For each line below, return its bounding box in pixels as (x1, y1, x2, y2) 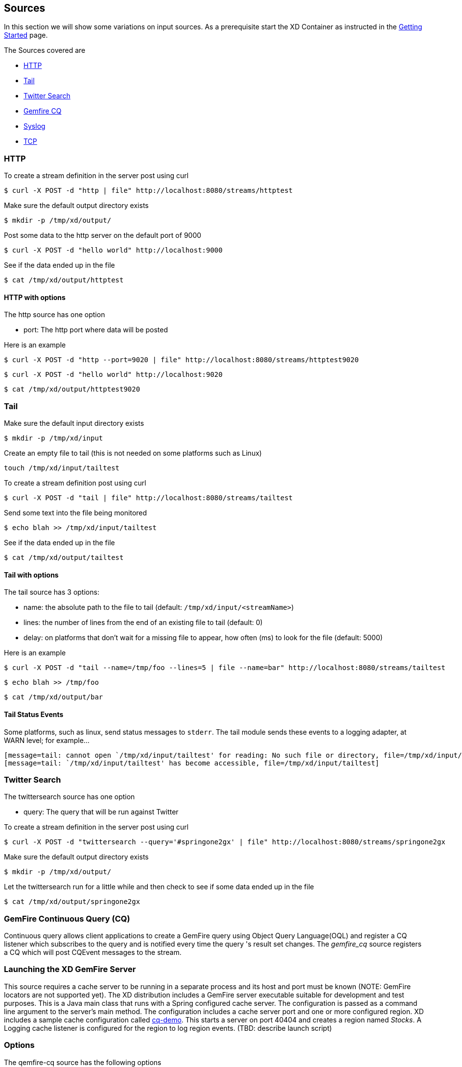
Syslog (23, 122, 46, 131)
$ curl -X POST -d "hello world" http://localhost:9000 (4, 246, 223, 255)
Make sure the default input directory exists (4, 419, 144, 428)
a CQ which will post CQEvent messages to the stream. (4, 948, 182, 957)
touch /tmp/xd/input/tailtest (4, 464, 120, 472)
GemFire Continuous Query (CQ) (4, 913, 130, 924)
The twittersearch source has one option (4, 792, 135, 801)
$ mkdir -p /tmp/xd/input (4, 434, 103, 442)
